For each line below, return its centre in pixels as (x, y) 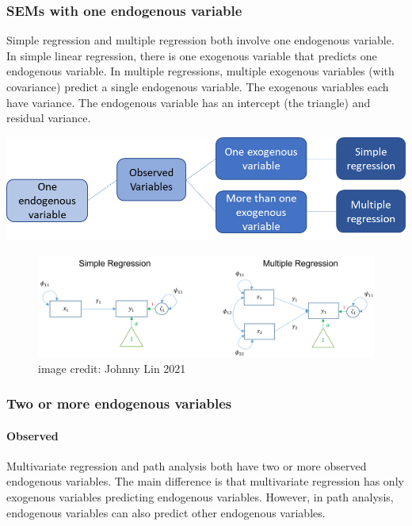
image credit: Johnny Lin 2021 (112, 368)
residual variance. (49, 118)
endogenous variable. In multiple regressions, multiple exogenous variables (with (200, 71)
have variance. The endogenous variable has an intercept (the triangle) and (189, 102)
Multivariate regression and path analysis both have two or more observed (187, 465)
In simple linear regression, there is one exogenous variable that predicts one (192, 55)
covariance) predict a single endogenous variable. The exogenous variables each (198, 86)
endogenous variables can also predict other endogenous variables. (166, 512)
